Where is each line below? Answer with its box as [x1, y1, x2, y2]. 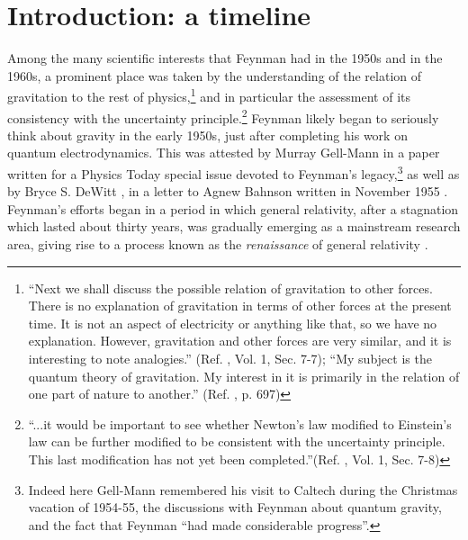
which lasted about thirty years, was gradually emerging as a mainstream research [7, 217, 461, 236]
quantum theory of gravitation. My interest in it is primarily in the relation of [28, 366, 460, 385]
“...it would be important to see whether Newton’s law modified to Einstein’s [28, 414, 452, 433]
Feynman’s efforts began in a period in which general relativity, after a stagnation [7, 199, 459, 218]
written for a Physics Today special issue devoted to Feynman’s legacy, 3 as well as [7, 162, 460, 183]
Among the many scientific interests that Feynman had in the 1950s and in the [7, 49, 443, 67]
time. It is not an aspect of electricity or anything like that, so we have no [28, 313, 437, 332]
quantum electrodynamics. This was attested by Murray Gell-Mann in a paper [7, 143, 440, 162]
